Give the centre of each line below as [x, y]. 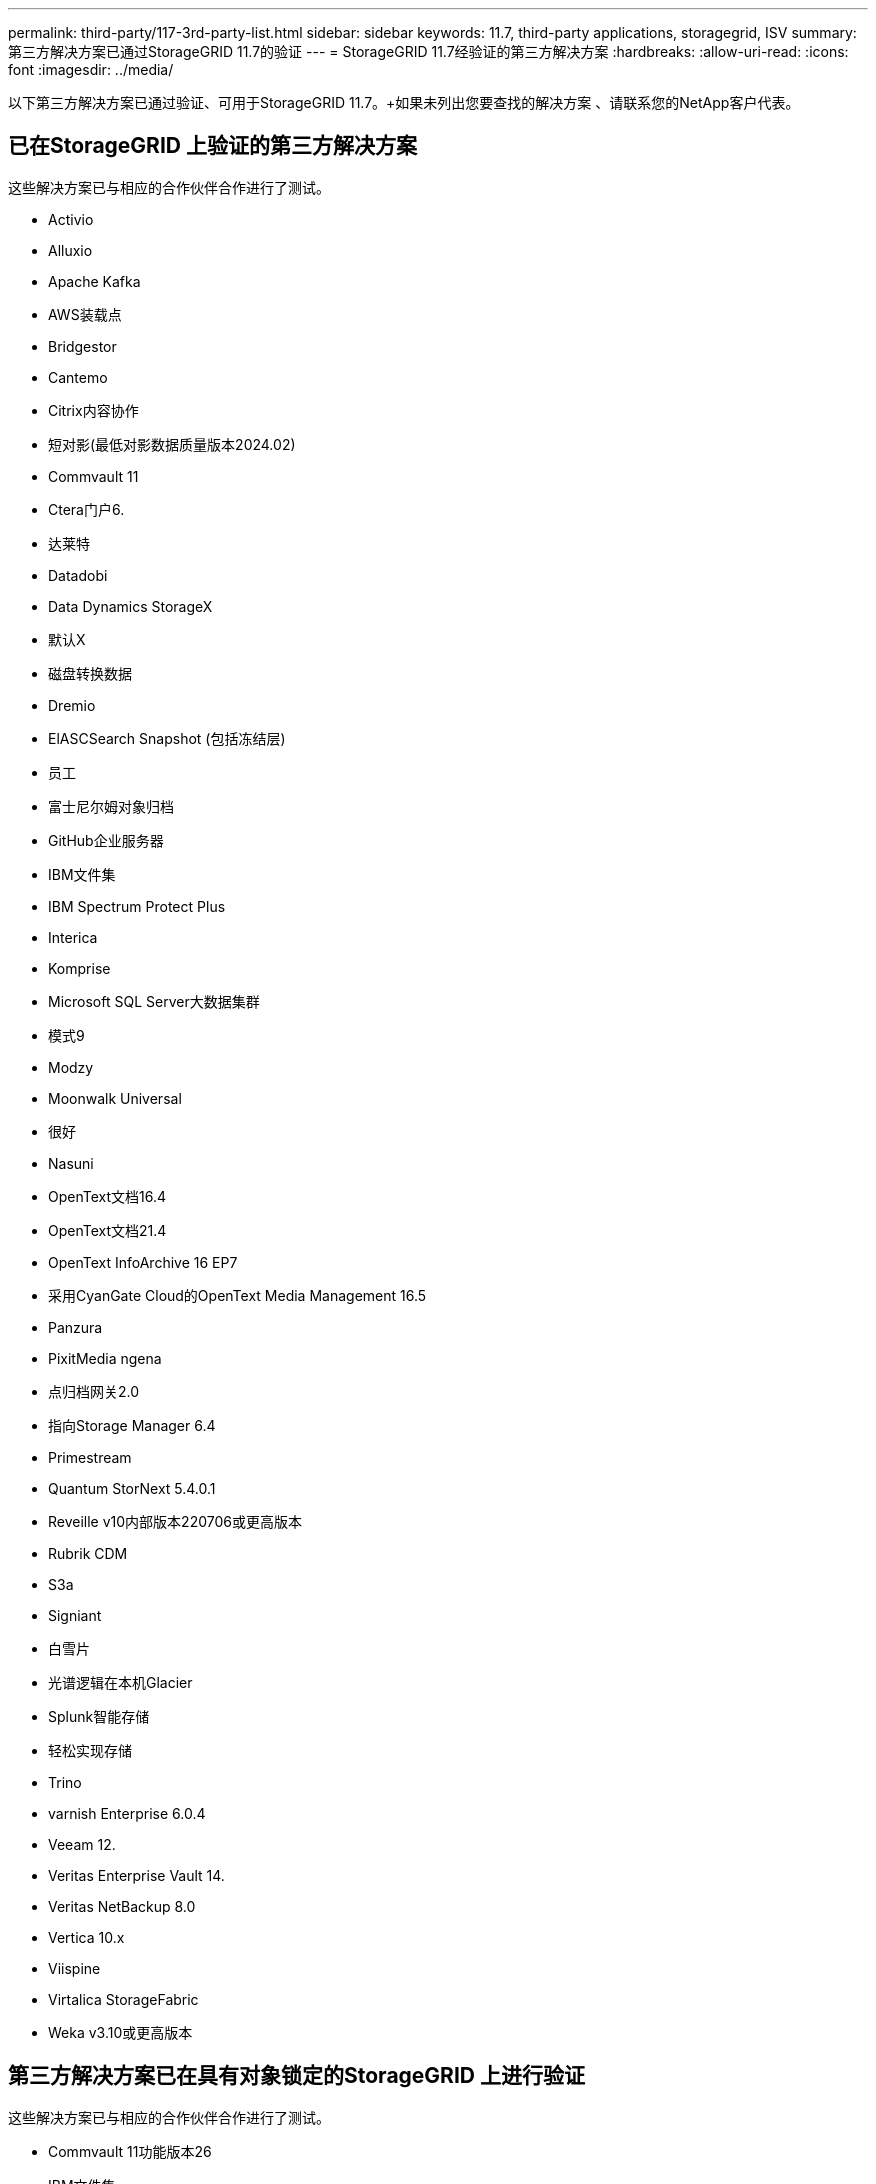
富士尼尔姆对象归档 [111, 806]
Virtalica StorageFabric [123, 1999]
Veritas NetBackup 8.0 [122, 1906]
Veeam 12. [82, 1844]
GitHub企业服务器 [106, 840]
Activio [71, 219]
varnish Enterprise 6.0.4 [127, 1813]
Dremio [72, 705]
